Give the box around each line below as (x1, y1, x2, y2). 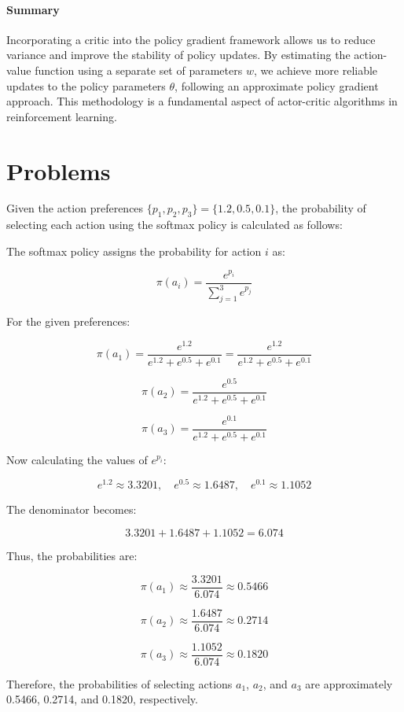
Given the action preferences (6, 200, 144, 216)
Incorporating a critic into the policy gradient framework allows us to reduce (6, 31, 376, 47)
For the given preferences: (6, 313, 130, 330)
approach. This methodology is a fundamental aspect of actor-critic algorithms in (6, 93, 398, 109)
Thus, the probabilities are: (6, 548, 138, 564)
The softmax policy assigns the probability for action (6, 242, 262, 259)
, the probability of (275, 200, 366, 216)
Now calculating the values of (6, 451, 148, 467)
